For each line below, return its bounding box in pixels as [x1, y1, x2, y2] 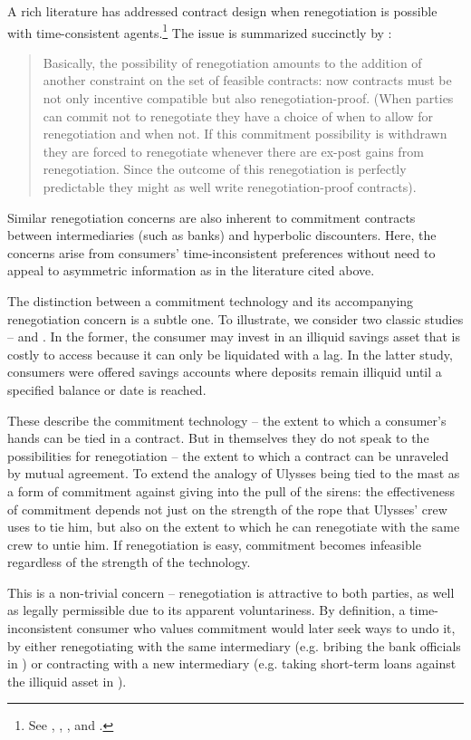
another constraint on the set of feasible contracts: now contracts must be [43, 71, 452, 90]
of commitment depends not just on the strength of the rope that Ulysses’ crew [7, 499, 447, 518]
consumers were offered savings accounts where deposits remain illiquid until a [7, 362, 442, 381]
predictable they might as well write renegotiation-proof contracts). [43, 178, 417, 196]
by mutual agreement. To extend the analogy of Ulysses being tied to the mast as [7, 464, 460, 483]
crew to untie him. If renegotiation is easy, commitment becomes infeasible [7, 534, 421, 553]
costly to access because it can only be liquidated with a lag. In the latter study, [7, 344, 453, 363]
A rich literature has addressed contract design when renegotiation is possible [7, 2, 437, 20]
